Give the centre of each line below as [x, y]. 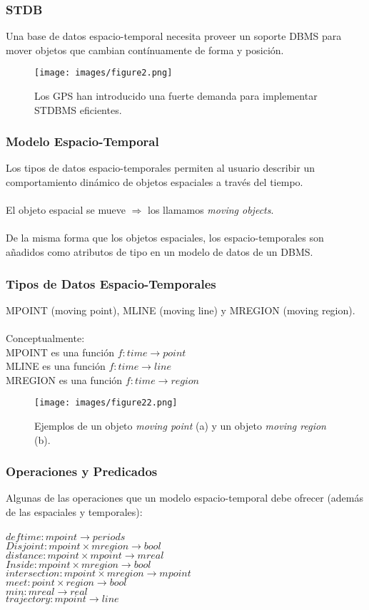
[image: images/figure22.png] [106, 403]
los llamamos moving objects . [211, 210]
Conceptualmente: [45, 338]
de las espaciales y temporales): [74, 512]
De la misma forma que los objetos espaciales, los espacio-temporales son [165, 238]
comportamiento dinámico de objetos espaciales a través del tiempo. [155, 182]
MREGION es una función [64, 379]
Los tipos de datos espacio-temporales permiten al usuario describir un [160, 168]
